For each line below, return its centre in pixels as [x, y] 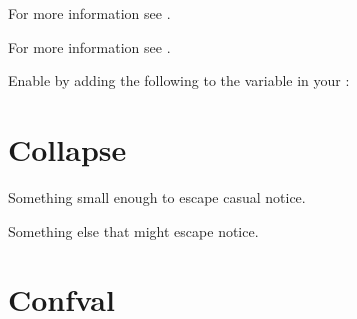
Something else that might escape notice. [133, 230]
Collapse [67, 148]
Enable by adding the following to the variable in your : [179, 80]
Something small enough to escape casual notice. [157, 196]
